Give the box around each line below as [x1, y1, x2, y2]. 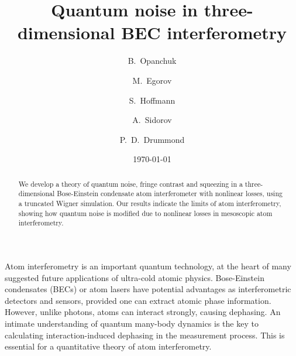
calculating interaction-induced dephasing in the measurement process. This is [5, 328, 285, 341]
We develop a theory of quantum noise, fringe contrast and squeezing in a [18, 179, 243, 189]
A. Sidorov [132, 114, 172, 126]
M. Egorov [132, 74, 172, 86]
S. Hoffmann [129, 94, 175, 106]
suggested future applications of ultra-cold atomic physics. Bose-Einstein [5, 271, 264, 283]
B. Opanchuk [128, 54, 177, 67]
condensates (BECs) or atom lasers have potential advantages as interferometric [5, 283, 291, 295]
